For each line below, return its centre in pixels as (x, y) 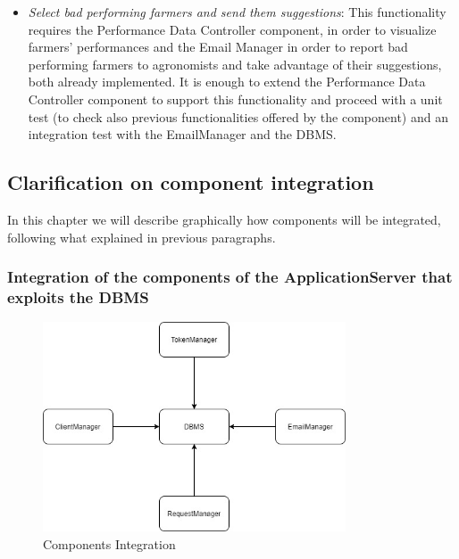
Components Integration (109, 543)
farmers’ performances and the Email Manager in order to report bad (218, 47)
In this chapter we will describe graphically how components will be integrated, (224, 219)
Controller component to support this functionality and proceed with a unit (235, 99)
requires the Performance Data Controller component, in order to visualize (232, 29)
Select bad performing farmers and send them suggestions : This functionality (237, 12)
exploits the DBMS (78, 296)
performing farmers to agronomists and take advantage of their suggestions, (235, 64)
